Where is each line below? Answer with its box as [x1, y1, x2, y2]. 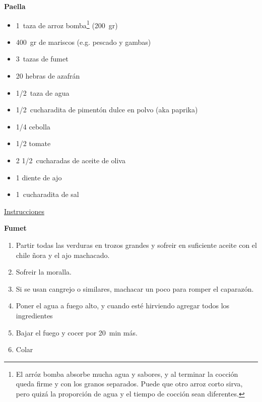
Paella [4, 1, 26, 11]
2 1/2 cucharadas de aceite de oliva [16, 155, 125, 165]
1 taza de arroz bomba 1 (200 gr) [16, 18, 118, 30]
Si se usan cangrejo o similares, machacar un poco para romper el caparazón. [16, 283, 254, 294]
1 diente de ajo [16, 172, 62, 182]
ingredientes [16, 310, 53, 320]
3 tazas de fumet [16, 53, 69, 64]
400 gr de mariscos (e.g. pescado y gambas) [16, 36, 151, 47]
